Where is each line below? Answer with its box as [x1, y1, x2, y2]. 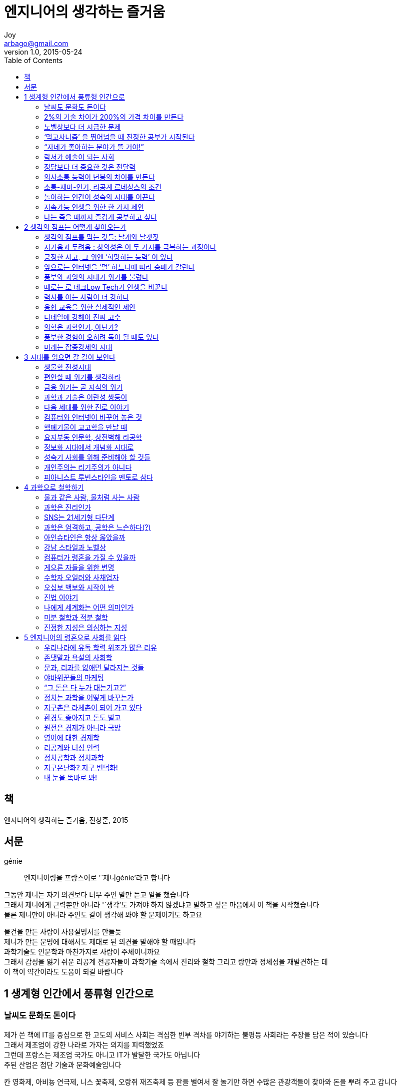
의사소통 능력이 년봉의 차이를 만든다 [44, 172, 155, 181]
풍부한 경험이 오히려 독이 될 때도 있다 [44, 332, 159, 341]
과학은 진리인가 [44, 502, 91, 511]
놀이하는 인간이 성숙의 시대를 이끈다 [44, 192, 155, 201]
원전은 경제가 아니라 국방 [44, 723, 121, 732]
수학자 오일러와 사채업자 [44, 573, 119, 582]
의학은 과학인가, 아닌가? [44, 322, 118, 331]
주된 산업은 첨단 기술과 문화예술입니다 [4, 1060, 121, 1069]
